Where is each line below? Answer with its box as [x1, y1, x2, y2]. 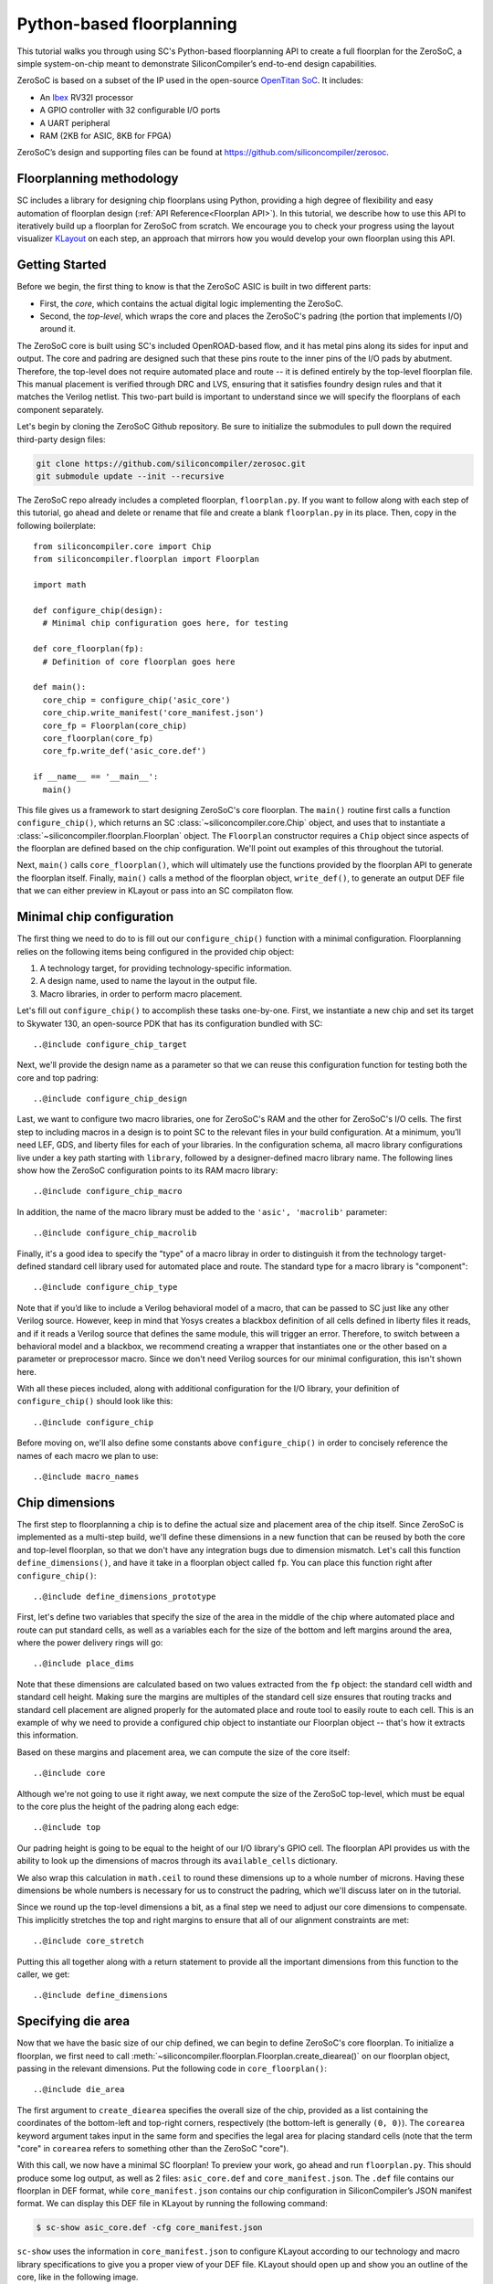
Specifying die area [16, 2014, 131, 2029]
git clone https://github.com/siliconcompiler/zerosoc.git [36, 458, 306, 469]
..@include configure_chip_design [33, 1094, 187, 1105]
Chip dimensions [16, 1495, 116, 1510]
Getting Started [16, 257, 107, 273]
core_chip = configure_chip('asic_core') [42, 694, 231, 705]
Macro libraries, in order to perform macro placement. [39, 988, 243, 999]
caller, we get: [16, 1969, 70, 1980]
